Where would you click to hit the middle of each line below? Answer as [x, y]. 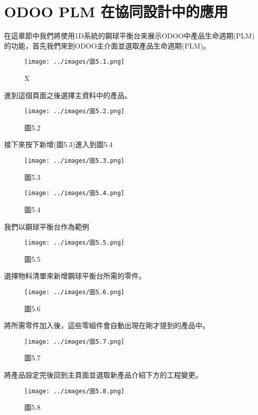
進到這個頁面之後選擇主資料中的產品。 [68, 95]
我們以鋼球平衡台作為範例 [47, 226]
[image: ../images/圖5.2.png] [75, 111]
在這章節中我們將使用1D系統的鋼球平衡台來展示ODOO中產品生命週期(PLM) [130, 36]
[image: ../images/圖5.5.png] [75, 243]
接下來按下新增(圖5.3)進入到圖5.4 [58, 144]
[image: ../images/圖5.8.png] [75, 391]
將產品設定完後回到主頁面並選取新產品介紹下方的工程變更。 [103, 375]
